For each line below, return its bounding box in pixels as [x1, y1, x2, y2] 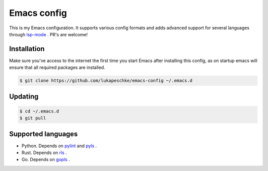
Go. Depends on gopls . [21, 157, 70, 163]
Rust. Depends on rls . [21, 150, 67, 156]
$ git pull [19, 115, 46, 121]
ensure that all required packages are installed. [9, 64, 105, 70]
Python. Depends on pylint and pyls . [21, 143, 97, 149]
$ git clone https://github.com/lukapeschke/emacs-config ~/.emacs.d [19, 78, 193, 84]
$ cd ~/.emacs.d [19, 108, 60, 114]
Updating [9, 92, 39, 101]
